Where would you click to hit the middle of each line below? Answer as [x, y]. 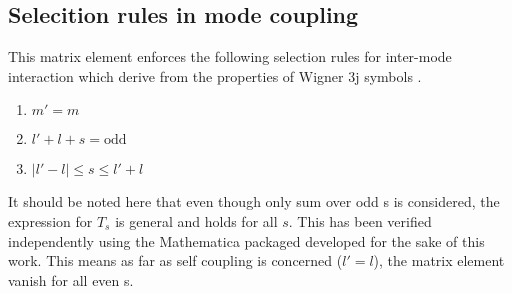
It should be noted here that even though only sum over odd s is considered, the [254, 201]
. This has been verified [360, 220]
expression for [50, 220]
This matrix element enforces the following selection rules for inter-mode [230, 56]
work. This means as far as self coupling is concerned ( [175, 260]
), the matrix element [439, 260]
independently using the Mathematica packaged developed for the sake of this [246, 240]
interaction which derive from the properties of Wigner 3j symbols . [215, 75]
